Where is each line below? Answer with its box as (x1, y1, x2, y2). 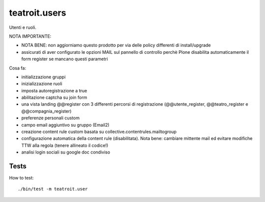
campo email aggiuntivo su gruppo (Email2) (21, 122, 110, 128)
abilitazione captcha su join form (21, 94, 87, 100)
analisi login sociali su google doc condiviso (21, 149, 110, 155)
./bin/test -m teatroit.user (18, 186, 88, 192)
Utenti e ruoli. (9, 24, 37, 30)
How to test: (9, 175, 34, 181)
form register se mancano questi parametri (21, 56, 108, 62)
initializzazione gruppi (21, 74, 66, 80)
